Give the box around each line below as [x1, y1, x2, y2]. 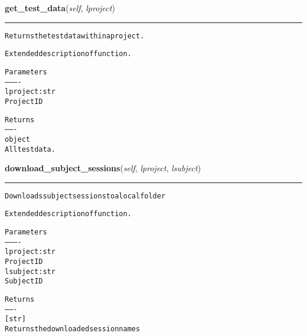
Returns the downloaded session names [5, 324, 141, 333]
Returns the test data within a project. [5, 31, 145, 40]
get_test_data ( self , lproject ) [5, 2, 115, 14]
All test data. [5, 145, 55, 154]
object [5, 135, 30, 143]
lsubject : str [5, 267, 55, 276]
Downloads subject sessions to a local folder [5, 191, 166, 200]
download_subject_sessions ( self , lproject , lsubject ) [5, 162, 201, 174]
